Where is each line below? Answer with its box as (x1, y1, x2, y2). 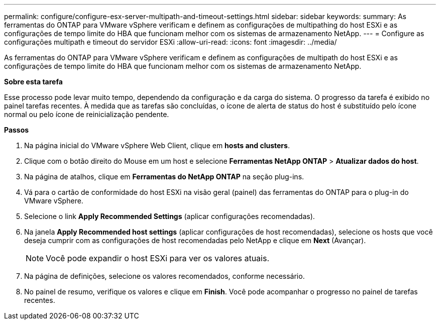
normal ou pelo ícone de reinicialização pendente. (4, 110, 169, 119)
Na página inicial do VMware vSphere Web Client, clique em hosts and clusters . (24, 141, 290, 150)
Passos (4, 126, 29, 134)
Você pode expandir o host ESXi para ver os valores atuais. (46, 253, 270, 263)
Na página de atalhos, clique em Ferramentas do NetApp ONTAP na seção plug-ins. (24, 172, 304, 181)
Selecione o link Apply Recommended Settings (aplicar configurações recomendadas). (24, 212, 315, 221)
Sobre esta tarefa (4, 77, 63, 86)
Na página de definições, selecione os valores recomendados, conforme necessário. (24, 272, 305, 280)
